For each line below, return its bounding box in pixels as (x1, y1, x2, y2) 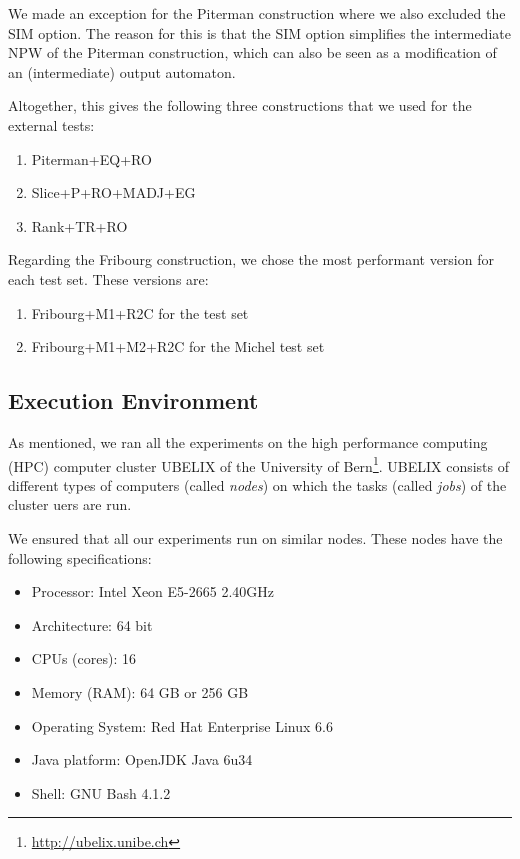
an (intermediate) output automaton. (8, 61, 236, 82)
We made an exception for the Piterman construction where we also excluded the (8, 3, 506, 23)
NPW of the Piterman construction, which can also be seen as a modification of (8, 42, 497, 63)
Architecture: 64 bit (31, 614, 153, 635)
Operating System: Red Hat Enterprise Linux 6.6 (31, 715, 333, 736)
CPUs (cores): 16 (31, 648, 136, 669)
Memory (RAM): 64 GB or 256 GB (31, 681, 249, 702)
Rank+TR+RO (31, 215, 128, 236)
